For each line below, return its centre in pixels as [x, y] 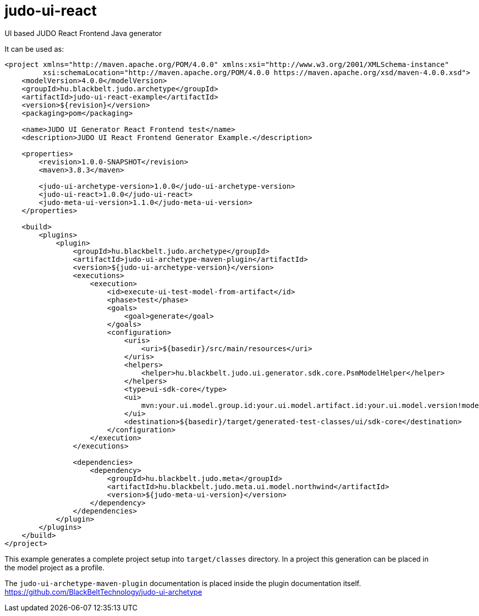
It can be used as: [34, 49]
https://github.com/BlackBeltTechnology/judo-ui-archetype [103, 592]
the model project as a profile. [54, 567]
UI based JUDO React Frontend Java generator [83, 33]
